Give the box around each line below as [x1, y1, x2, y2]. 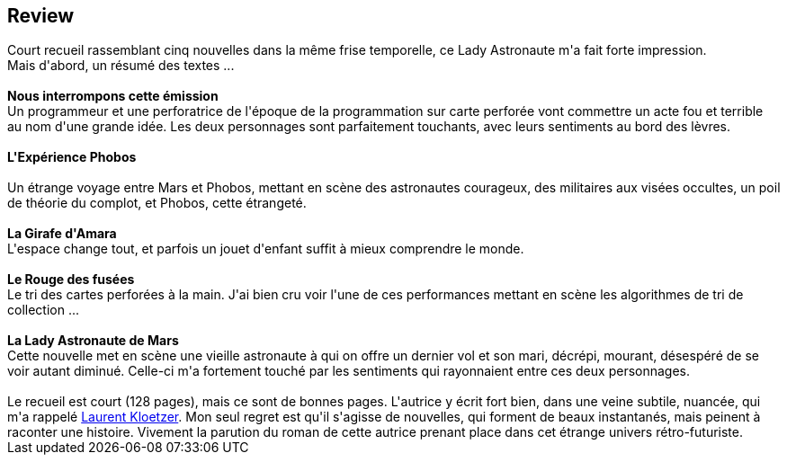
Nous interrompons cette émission [7, 88, 219, 104]
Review [7, 4, 75, 27]
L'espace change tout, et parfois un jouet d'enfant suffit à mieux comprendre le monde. [7, 241, 524, 257]
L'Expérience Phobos [7, 149, 137, 165]
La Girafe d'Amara [7, 226, 117, 242]
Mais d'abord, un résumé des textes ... [7, 58, 235, 74]
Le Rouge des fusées [7, 271, 135, 288]
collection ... [7, 302, 80, 318]
